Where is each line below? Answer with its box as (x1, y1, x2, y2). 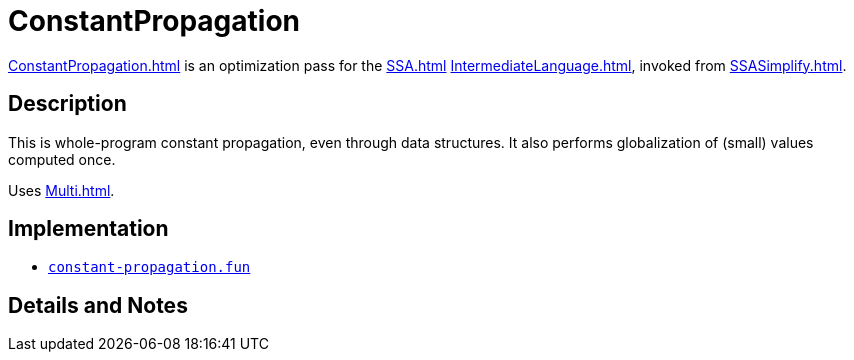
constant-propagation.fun (48, 259, 251, 276)
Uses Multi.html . (8, 181, 115, 199)
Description (8, 91, 127, 117)
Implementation (8, 216, 169, 242)
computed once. (8, 150, 116, 168)
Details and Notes (8, 292, 188, 318)
